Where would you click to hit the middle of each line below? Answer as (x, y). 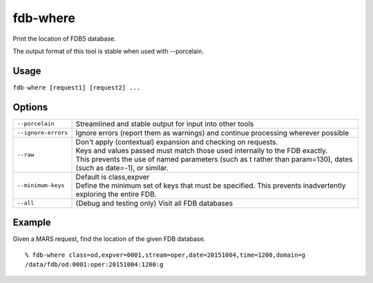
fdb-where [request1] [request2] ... (77, 87)
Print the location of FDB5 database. (65, 39)
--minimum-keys (41, 185)
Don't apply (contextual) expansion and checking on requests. (177, 141)
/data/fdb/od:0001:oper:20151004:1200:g (94, 265)
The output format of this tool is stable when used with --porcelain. (108, 51)
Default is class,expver (113, 177)
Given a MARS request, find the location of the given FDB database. (109, 239)
